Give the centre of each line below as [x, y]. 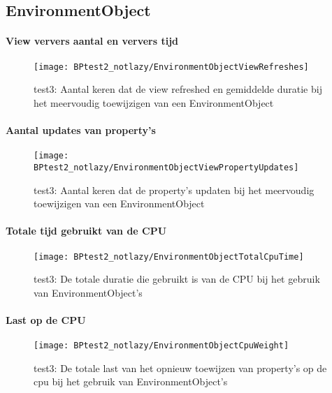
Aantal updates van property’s [81, 130]
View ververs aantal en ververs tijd [92, 41]
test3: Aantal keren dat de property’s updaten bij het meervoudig [174, 190]
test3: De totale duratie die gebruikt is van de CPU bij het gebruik [177, 279]
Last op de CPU [46, 319]
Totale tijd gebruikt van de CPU [86, 231]
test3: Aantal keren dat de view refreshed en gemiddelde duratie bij [178, 89]
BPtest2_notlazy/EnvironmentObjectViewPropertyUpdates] [166, 167]
